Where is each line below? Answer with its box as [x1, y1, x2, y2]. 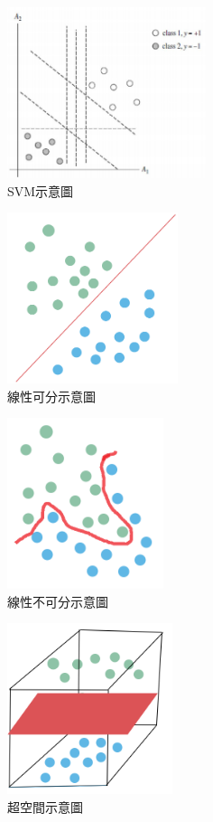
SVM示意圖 [7, 181, 74, 200]
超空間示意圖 [7, 798, 83, 817]
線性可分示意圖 [7, 386, 96, 405]
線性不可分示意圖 [7, 591, 108, 610]
